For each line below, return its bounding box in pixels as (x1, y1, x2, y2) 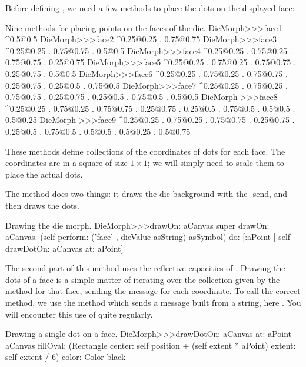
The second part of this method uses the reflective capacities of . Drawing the (5, 262, 285, 274)
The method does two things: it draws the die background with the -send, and (5, 188, 288, 200)
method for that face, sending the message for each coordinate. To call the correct (5, 285, 301, 297)
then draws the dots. (5, 199, 79, 211)
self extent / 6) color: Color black (5, 351, 126, 363)
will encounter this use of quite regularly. (5, 308, 153, 320)
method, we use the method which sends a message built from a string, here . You (5, 296, 301, 309)
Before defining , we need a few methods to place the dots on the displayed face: (5, 2, 295, 14)
